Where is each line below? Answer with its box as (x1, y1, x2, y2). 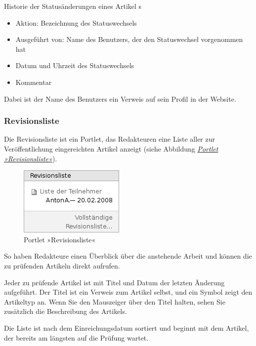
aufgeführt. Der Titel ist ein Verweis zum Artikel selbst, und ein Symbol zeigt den (4, 287, 253, 297)
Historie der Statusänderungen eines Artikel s (4, 1, 142, 11)
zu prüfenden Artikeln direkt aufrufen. (4, 260, 120, 270)
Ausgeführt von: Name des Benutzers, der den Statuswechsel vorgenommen (15, 34, 243, 44)
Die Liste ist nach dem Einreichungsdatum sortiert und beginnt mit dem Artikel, (4, 322, 249, 333)
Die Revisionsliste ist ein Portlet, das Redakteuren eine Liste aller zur (4, 134, 215, 144)
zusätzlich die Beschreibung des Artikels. (4, 306, 127, 316)
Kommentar (15, 77, 52, 87)
